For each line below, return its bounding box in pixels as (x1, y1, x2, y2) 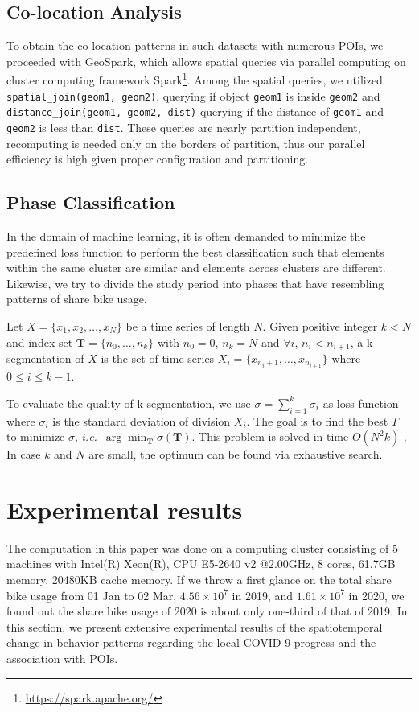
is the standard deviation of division (52, 412, 231, 429)
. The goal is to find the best (246, 412, 388, 429)
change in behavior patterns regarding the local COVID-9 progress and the (6, 634, 376, 651)
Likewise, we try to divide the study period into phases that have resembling (6, 274, 384, 291)
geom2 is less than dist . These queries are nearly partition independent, (6, 118, 361, 135)
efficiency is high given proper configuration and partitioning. (6, 150, 309, 167)
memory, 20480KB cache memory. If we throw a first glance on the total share (6, 571, 392, 587)
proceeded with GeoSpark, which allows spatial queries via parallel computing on (6, 52, 406, 69)
